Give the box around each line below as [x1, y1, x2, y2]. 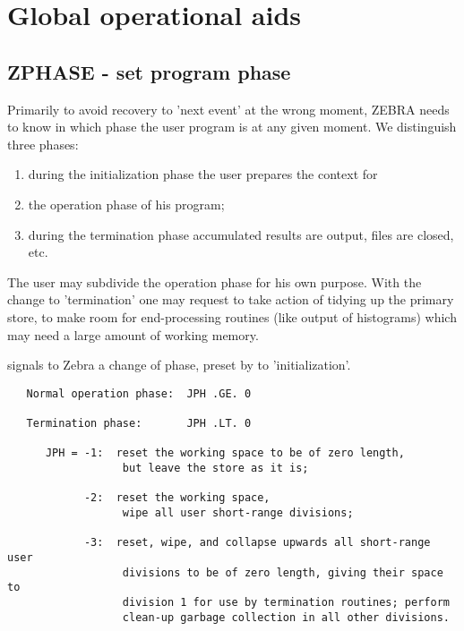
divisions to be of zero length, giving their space [122, 566, 443, 579]
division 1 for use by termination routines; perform [122, 595, 450, 609]
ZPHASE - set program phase [7, 57, 291, 85]
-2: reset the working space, [83, 491, 271, 505]
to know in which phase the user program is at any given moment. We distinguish [7, 117, 457, 136]
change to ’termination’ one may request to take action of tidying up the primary [7, 290, 454, 309]
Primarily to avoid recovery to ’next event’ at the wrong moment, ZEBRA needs [7, 99, 450, 118]
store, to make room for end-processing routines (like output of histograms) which [7, 307, 457, 326]
